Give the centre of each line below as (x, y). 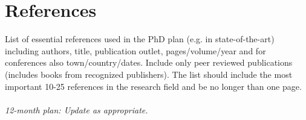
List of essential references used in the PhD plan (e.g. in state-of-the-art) (140, 39)
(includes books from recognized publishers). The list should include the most (149, 74)
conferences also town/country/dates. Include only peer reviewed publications (149, 62)
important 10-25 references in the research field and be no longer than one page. (153, 86)
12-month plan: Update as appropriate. (76, 109)
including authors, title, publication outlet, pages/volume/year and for (135, 50)
